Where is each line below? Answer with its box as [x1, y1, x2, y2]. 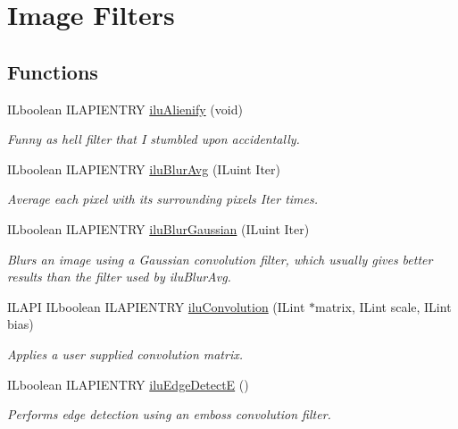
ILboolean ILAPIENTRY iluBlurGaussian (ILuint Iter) [7, 219, 310, 238]
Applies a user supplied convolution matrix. [7, 344, 244, 363]
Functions [7, 57, 98, 85]
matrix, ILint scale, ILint [315, 297, 452, 315]
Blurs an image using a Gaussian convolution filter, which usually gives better [7, 249, 433, 268]
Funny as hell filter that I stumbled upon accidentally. [7, 130, 300, 148]
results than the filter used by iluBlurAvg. [7, 267, 231, 286]
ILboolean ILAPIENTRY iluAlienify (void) [7, 99, 243, 118]
